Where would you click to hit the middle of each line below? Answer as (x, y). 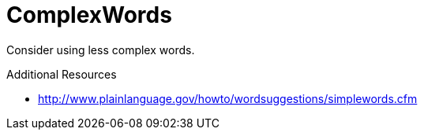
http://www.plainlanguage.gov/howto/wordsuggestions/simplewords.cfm (228, 98)
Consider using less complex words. (101, 50)
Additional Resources (62, 74)
